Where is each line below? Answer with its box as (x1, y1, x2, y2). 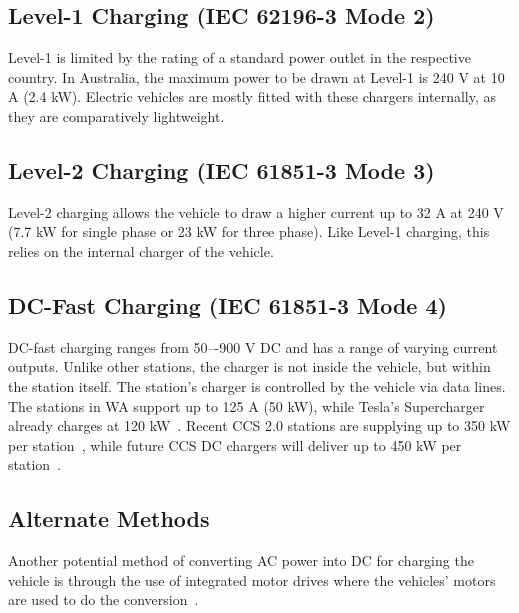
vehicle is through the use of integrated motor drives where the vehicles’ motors (8, 569, 496, 590)
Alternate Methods (8, 503, 210, 534)
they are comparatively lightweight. (8, 105, 225, 126)
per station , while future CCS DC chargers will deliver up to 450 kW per (8, 434, 462, 455)
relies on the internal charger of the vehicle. (8, 240, 274, 261)
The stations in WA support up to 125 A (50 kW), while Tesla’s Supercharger (8, 395, 485, 416)
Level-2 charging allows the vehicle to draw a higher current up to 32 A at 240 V (8, 201, 504, 222)
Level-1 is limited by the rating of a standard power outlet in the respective (8, 47, 471, 68)
